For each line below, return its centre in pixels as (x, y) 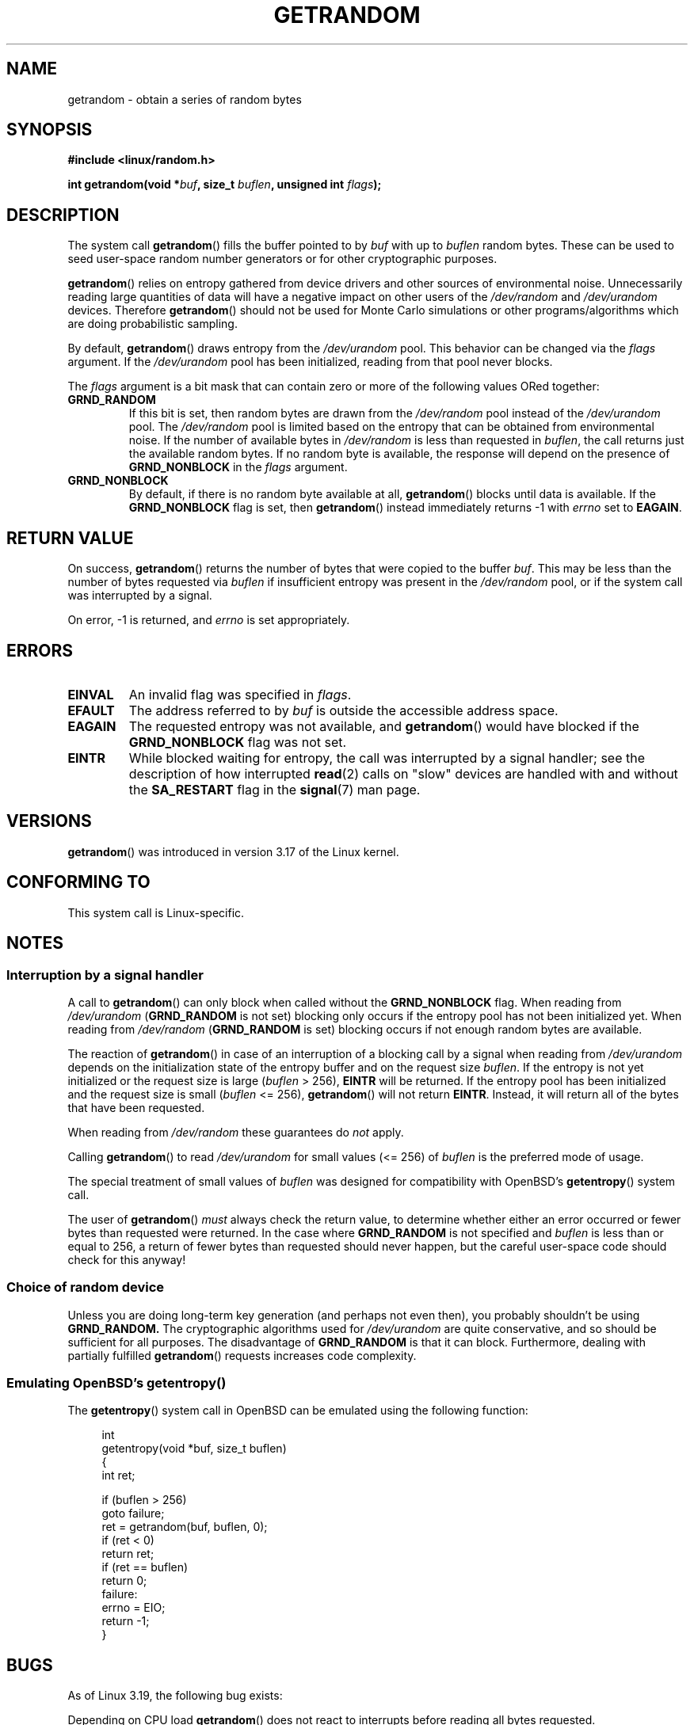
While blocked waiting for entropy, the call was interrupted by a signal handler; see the (387, 758)
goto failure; (133, 1514)
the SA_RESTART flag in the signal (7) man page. (275, 789)
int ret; (118, 1476)
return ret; (128, 1554)
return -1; (126, 1621)
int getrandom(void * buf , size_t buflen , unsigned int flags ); (225, 185)
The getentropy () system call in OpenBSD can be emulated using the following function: (298, 1411)
